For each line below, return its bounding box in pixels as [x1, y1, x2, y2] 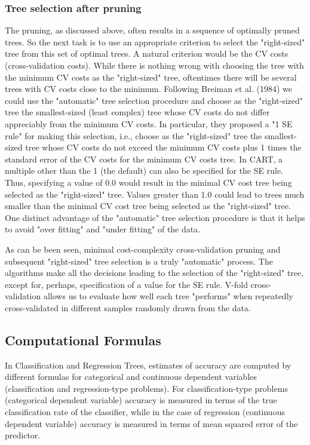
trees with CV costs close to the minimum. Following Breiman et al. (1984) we [5, 82, 292, 95]
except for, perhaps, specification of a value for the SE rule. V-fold [5, 278, 248, 290]
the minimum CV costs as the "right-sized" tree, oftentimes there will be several [5, 70, 297, 83]
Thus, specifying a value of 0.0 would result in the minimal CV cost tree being [5, 176, 292, 188]
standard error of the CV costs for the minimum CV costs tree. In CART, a [5, 152, 283, 165]
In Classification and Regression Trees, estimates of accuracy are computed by [5, 358, 291, 371]
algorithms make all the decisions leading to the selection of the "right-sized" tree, [5, 266, 304, 279]
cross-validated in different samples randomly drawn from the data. [5, 301, 251, 314]
